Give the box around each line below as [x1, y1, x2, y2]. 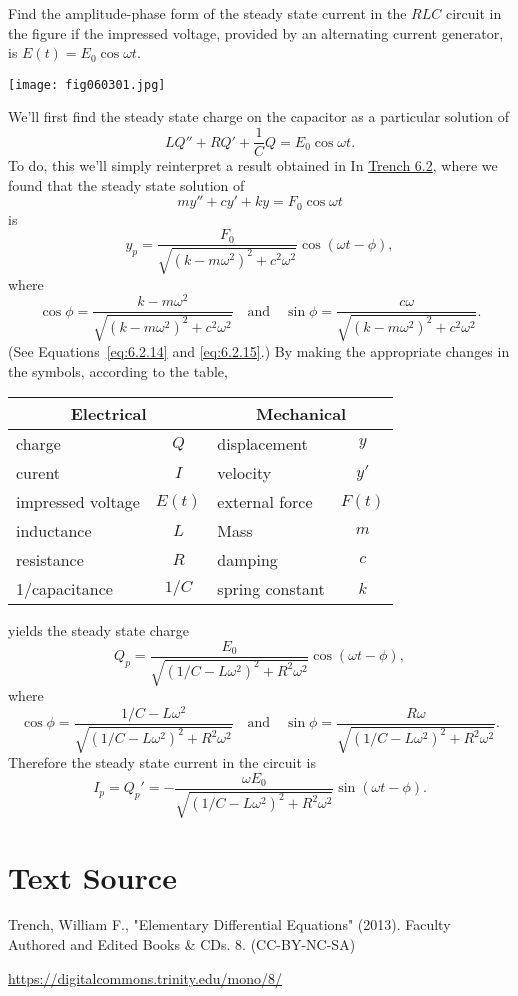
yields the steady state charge [8, 620, 190, 641]
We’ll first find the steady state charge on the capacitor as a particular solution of [8, 106, 510, 127]
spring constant [217, 577, 325, 601]
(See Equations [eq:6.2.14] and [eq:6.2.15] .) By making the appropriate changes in [8, 340, 510, 361]
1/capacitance [16, 577, 113, 601]
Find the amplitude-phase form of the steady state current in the [8, 3, 407, 23]
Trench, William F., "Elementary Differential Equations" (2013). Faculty [8, 914, 451, 935]
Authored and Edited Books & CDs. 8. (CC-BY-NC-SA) [8, 934, 356, 955]
